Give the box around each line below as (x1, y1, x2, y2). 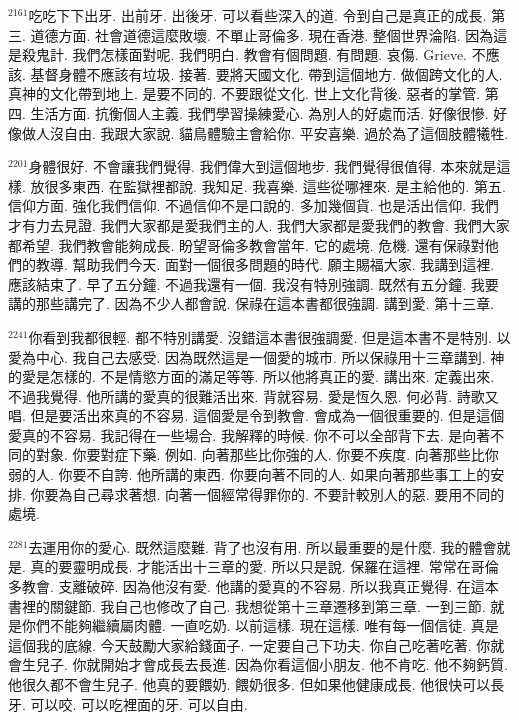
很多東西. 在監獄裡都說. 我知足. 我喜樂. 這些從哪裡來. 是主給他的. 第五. (44, 175, 506, 196)
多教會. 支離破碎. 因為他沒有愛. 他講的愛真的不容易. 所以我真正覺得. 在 (8, 576, 471, 597)
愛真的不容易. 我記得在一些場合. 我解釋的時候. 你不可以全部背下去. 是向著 (8, 424, 491, 445)
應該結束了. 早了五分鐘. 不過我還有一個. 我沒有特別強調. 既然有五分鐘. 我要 (8, 273, 499, 294)
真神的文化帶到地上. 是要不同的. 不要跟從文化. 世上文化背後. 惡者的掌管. (8, 83, 481, 104)
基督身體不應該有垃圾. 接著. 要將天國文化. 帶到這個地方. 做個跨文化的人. (30, 63, 503, 84)
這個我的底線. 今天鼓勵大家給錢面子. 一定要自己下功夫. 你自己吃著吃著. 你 (8, 634, 491, 655)
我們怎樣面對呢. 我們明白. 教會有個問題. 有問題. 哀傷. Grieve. (72, 44, 468, 65)
